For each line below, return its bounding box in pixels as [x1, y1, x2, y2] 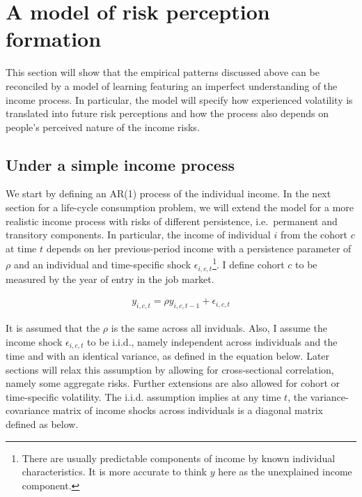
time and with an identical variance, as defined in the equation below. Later [6, 349, 330, 363]
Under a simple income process [6, 153, 235, 175]
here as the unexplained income [218, 464, 352, 479]
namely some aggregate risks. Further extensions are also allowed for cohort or [6, 376, 340, 390]
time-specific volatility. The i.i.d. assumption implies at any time [6, 389, 281, 404]
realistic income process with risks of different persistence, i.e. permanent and [6, 213, 338, 228]
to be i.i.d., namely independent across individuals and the [87, 334, 338, 349]
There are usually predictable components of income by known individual [22, 450, 336, 465]
